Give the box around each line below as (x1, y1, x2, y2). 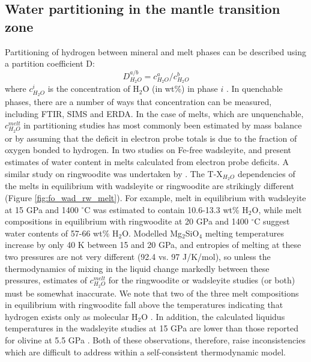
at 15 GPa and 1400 (5, 203, 79, 216)
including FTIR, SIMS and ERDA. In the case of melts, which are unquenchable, (5, 107, 304, 119)
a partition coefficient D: (5, 57, 95, 70)
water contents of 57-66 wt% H (5, 226, 119, 239)
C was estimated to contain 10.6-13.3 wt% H (84, 203, 249, 216)
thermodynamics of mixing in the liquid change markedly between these (5, 262, 270, 274)
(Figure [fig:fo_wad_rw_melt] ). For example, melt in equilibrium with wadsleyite (5, 191, 306, 204)
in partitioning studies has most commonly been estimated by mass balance (23, 119, 302, 131)
